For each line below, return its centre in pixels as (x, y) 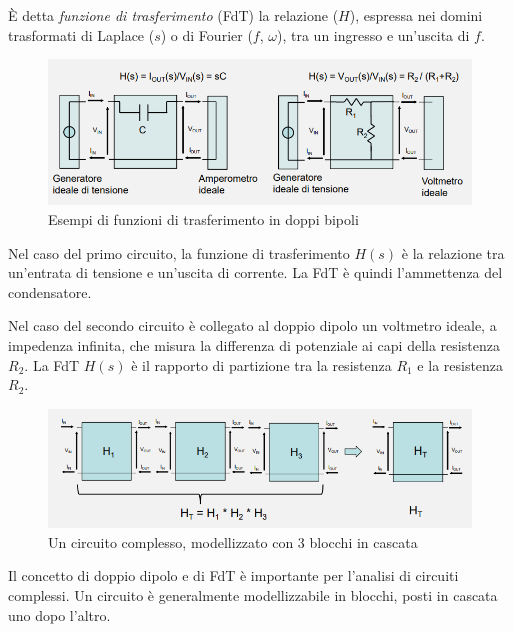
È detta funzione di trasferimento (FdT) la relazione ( (173, 15)
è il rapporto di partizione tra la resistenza (261, 364)
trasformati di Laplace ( (81, 34)
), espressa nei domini (416, 15)
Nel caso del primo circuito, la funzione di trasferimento (179, 252)
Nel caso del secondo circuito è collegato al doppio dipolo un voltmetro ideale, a (252, 325)
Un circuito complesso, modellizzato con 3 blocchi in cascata (233, 541)
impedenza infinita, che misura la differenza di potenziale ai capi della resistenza (254, 345)
